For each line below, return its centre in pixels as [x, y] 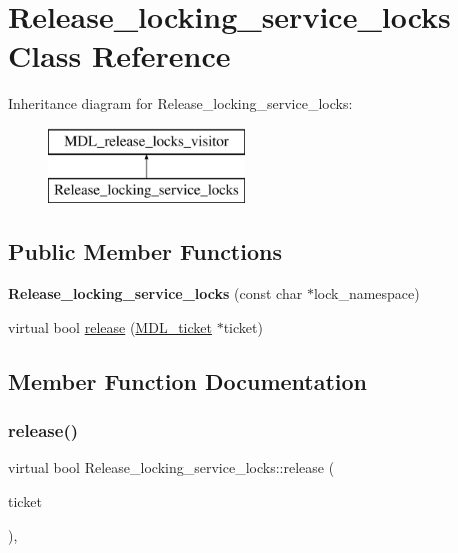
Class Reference [119, 55]
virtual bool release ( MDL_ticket [110, 326]
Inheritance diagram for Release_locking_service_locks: [180, 103]
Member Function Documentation [188, 380]
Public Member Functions [145, 251]
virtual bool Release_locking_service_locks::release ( [171, 467]
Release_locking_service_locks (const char [155, 293]
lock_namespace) [366, 293]
